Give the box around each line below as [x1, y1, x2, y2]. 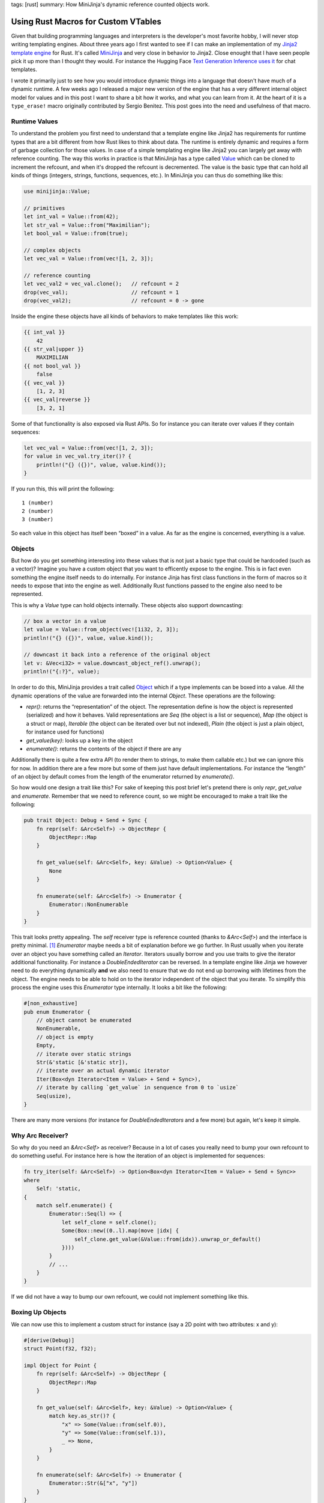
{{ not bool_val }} [23, 363, 81, 369]
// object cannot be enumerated [36, 1017, 132, 1023]
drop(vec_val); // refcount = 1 [23, 289, 179, 296]
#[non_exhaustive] [23, 1000, 78, 1007]
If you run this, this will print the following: [11, 485, 115, 492]
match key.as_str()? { [49, 1413, 116, 1419]
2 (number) [22, 507, 54, 514]
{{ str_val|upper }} [23, 346, 84, 352]
